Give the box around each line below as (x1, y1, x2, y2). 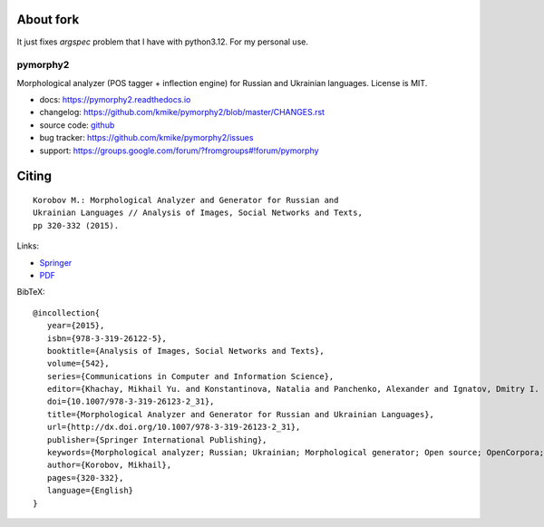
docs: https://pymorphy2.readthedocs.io (39, 94, 191, 105)
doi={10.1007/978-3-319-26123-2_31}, (46, 396, 215, 407)
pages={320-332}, (46, 473, 124, 483)
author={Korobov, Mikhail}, (46, 460, 172, 471)
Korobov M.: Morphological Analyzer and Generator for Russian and (33, 195, 339, 206)
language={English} (46, 485, 134, 496)
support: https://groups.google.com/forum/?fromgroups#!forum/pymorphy (39, 145, 319, 156)
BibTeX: (16, 287, 45, 298)
